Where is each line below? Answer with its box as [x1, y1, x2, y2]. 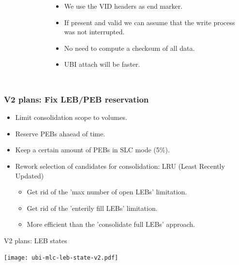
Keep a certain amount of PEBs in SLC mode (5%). [15, 145, 170, 155]
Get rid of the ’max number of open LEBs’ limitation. [27, 187, 187, 197]
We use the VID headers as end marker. [64, 1, 183, 11]
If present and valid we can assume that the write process [64, 17, 235, 27]
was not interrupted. [64, 27, 125, 37]
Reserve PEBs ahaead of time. [15, 128, 105, 138]
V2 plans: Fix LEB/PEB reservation [4, 93, 149, 105]
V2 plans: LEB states [4, 235, 67, 245]
